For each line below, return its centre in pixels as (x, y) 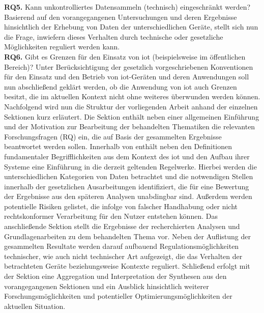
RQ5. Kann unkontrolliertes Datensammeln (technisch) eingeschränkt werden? (127, 7)
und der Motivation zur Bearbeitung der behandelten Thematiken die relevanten (130, 126)
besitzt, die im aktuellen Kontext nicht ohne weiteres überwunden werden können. (132, 96)
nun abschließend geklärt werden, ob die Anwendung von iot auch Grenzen (121, 86)
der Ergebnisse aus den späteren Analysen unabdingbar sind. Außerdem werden (128, 196)
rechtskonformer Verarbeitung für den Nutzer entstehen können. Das (111, 216)
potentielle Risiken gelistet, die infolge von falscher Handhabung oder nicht (121, 206)
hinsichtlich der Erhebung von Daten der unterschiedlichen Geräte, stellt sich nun (131, 27)
